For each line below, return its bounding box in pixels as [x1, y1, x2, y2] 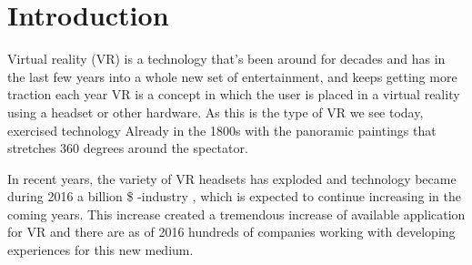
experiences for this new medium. [7, 240, 194, 260]
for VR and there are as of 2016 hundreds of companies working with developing [7, 222, 456, 241]
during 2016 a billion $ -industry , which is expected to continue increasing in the [7, 187, 461, 206]
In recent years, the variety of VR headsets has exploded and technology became [7, 168, 457, 188]
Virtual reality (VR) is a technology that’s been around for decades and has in [7, 49, 446, 68]
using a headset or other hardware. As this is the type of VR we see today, [7, 102, 424, 121]
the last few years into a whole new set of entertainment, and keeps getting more [7, 66, 457, 86]
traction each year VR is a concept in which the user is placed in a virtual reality [7, 85, 460, 104]
